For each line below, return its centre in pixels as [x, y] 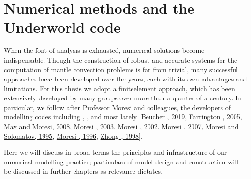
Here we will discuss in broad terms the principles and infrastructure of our [116, 152]
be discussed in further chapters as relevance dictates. [83, 171]
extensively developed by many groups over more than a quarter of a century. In [123, 98]
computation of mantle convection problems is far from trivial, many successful [121, 69]
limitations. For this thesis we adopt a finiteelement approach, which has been [119, 88]
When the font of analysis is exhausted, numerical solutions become [104, 50]
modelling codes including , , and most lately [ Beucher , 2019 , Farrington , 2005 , [123, 117]
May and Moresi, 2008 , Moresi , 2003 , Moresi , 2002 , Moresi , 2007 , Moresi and [121, 126]
